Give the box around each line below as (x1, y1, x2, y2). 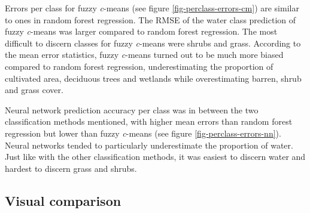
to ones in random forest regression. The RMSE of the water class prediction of (5, 13, 296, 26)
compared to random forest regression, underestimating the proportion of (5, 60, 273, 72)
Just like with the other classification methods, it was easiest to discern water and (5, 150, 306, 163)
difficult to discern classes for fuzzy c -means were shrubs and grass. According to (5, 36, 301, 49)
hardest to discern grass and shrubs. (5, 162, 137, 174)
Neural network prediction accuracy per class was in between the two (5, 103, 259, 116)
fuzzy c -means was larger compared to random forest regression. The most (5, 25, 278, 38)
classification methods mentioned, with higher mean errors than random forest (5, 115, 293, 128)
